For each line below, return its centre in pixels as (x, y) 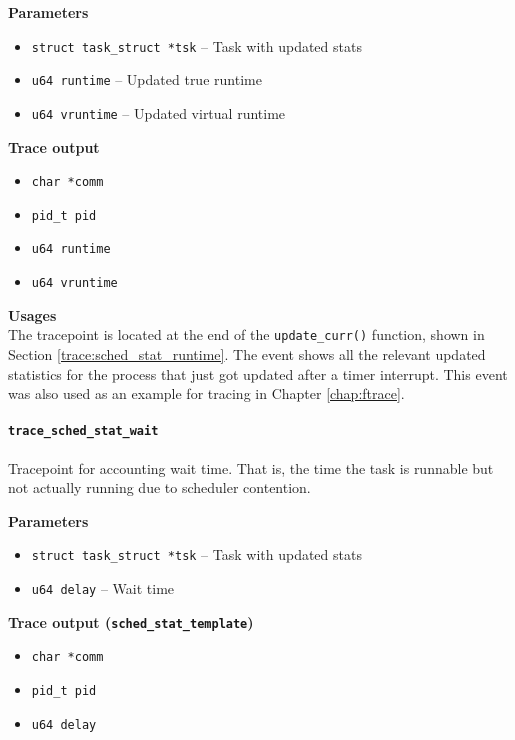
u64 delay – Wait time (103, 588)
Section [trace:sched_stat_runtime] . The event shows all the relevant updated (247, 354)
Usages (32, 314)
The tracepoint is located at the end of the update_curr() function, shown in (246, 334)
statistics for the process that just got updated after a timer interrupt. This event (258, 373)
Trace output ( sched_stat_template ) (131, 621)
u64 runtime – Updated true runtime (146, 79)
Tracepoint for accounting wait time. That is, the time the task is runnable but (251, 467)
